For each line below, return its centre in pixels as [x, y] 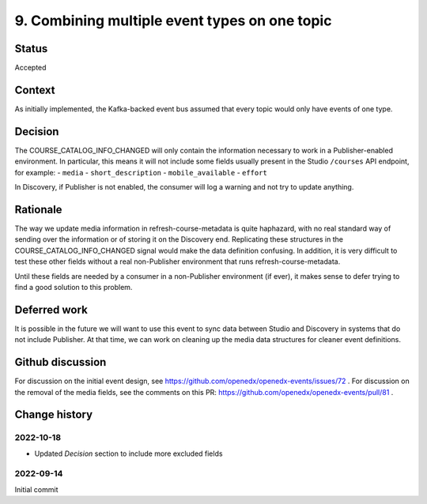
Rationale [38, 209]
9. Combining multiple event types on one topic [173, 21]
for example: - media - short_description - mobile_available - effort [141, 172]
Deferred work [51, 309]
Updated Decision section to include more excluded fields [128, 453]
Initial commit [36, 489]
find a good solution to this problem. [74, 287]
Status [31, 49]
